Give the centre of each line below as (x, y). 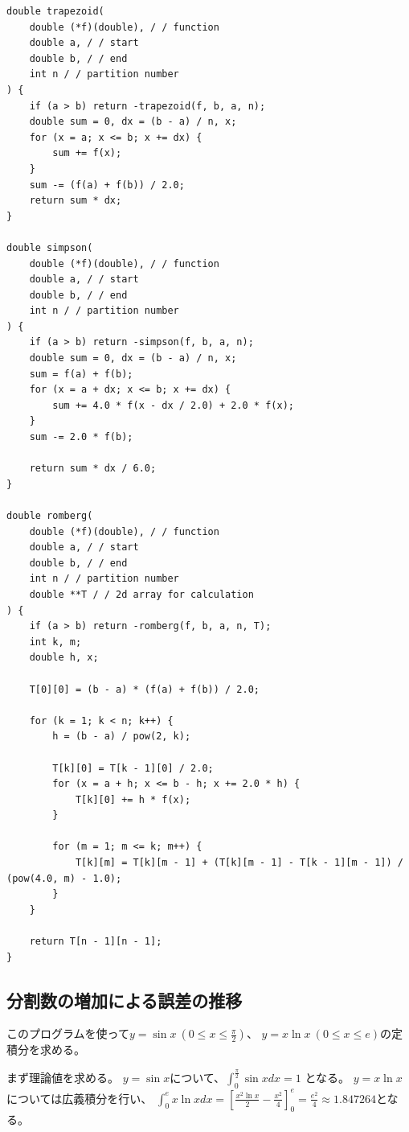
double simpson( (50, 247)
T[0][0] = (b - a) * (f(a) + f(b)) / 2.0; (144, 689)
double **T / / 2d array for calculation (141, 594)
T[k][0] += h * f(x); (133, 799)
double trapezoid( (55, 11)
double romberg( (50, 516)
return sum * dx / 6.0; (93, 469)
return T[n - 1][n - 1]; (96, 942)
